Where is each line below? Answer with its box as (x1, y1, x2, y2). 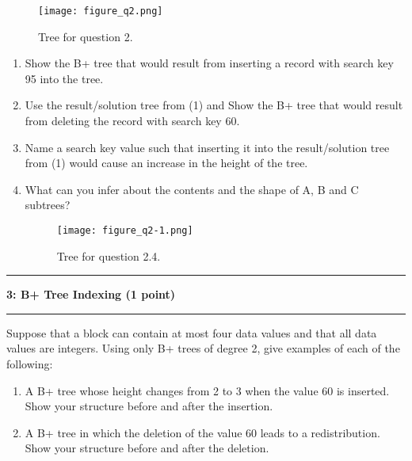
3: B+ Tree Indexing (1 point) (6, 286, 176, 303)
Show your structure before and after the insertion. (25, 398, 273, 414)
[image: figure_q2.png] (38, 6, 163, 17)
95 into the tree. (25, 70, 104, 86)
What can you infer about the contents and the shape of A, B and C (25, 181, 359, 197)
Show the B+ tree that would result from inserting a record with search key (25, 55, 394, 71)
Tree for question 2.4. (56, 247, 161, 264)
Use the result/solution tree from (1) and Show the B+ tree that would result (25, 97, 403, 113)
